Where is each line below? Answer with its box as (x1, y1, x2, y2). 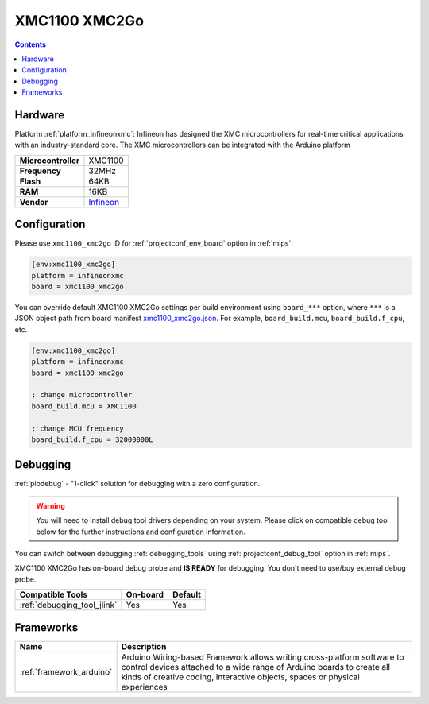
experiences (121, 681, 168, 692)
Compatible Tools (19, 589, 87, 600)
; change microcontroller (31, 390, 133, 400)
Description (121, 640, 167, 652)
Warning (36, 501, 65, 510)
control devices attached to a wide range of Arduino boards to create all (121, 661, 391, 672)
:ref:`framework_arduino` (19, 666, 113, 677)
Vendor (19, 196, 48, 207)
